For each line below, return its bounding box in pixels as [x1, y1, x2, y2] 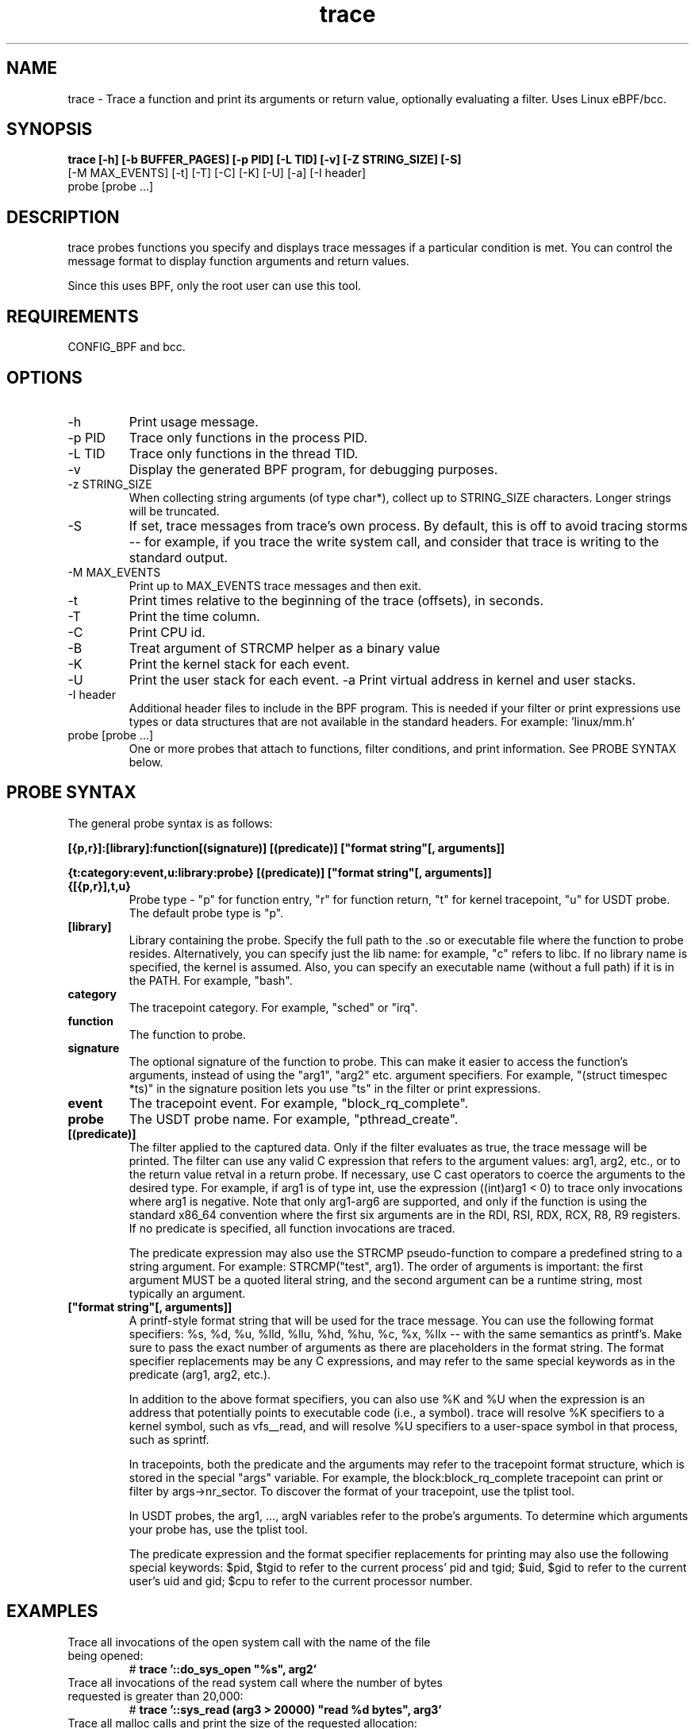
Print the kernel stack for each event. [129, 655, 350, 672]
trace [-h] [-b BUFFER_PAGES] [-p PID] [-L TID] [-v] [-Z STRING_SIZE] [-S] [67, 152, 462, 167]
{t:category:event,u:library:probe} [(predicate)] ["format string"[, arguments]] [67, 865, 492, 879]
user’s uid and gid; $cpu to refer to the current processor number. [129, 1573, 473, 1588]
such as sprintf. [129, 1432, 209, 1446]
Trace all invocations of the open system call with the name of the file [67, 1634, 431, 1649]
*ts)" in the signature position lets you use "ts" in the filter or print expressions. [129, 1081, 541, 1095]
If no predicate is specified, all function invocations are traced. [129, 1221, 455, 1235]
